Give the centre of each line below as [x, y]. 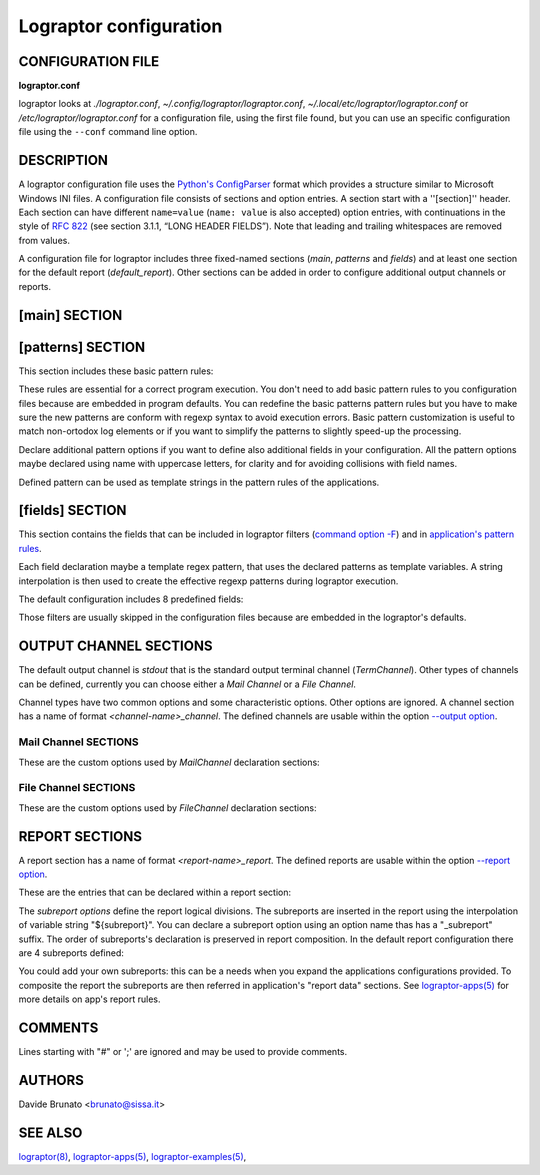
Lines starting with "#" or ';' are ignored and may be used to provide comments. [183, 1052]
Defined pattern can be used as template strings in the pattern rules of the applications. [199, 482]
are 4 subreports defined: [71, 953]
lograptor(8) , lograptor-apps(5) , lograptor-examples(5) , [132, 1156]
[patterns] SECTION [81, 346]
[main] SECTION [70, 315]
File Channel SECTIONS [77, 788]
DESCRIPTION [63, 160]
